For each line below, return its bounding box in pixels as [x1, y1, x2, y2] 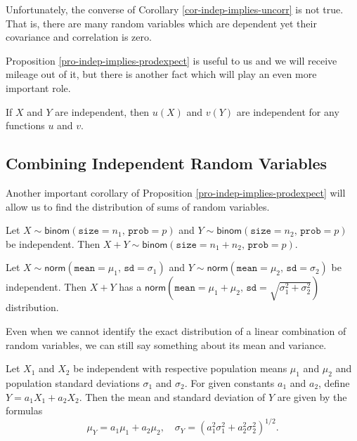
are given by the [277, 389, 347, 404]
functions [6, 118, 45, 133]
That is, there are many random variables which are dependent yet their [6, 15, 317, 30]
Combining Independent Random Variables [6, 152, 327, 174]
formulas [6, 403, 43, 418]
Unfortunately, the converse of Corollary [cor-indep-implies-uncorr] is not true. [6, 2, 344, 16]
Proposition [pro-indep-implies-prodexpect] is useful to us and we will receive [6, 53, 337, 67]
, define [318, 375, 350, 390]
